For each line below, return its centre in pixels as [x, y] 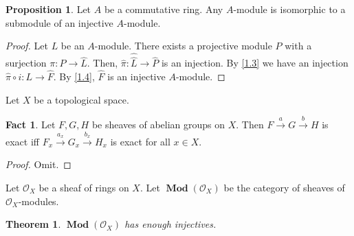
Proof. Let [27, 46]
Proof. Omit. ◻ [38, 164]
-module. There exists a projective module [183, 46]
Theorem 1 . [33, 224]
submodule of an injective [59, 22]
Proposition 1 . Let [48, 9]
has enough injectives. [170, 224]
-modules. [38, 201]
